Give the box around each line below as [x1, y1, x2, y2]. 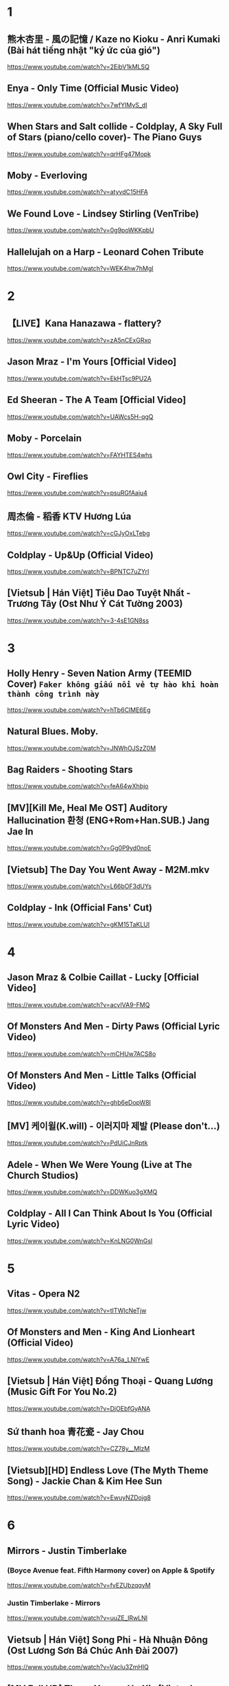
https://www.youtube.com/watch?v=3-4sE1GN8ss [7, 616, 149, 625]
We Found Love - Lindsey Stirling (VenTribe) [7, 208, 200, 219]
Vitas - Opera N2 [7, 1288, 80, 1300]
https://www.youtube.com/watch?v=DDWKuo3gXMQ [7, 1188, 158, 1196]
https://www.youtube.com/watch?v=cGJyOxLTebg [7, 529, 150, 537]
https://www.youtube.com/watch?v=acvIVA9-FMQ [7, 1000, 150, 1008]
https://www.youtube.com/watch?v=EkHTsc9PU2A [7, 374, 152, 382]
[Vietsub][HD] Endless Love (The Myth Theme [7, 1465, 209, 1476]
